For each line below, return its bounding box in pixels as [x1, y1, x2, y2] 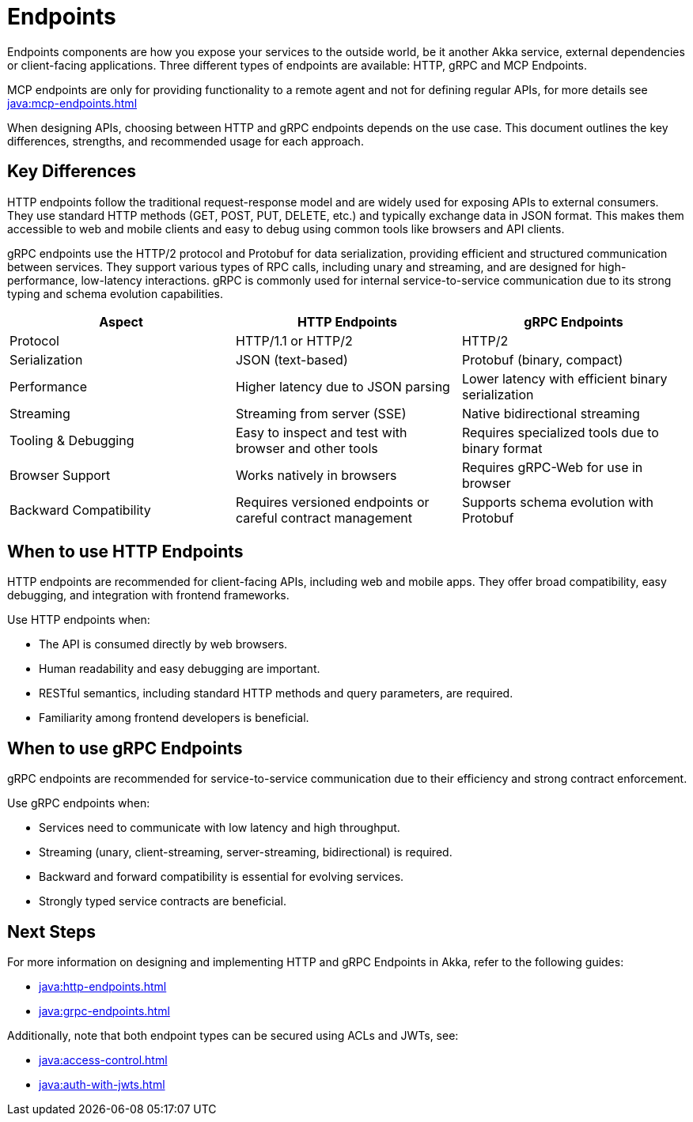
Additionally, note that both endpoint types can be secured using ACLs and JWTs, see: [7, 1029, 459, 1043]
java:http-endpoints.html [39, 980, 167, 994]
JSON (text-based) [235, 351, 348, 368]
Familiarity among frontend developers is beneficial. [39, 711, 309, 725]
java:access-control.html [39, 1053, 168, 1067]
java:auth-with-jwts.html [39, 1078, 165, 1092]
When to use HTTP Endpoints [7, 542, 244, 562]
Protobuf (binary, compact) [461, 351, 623, 368]
